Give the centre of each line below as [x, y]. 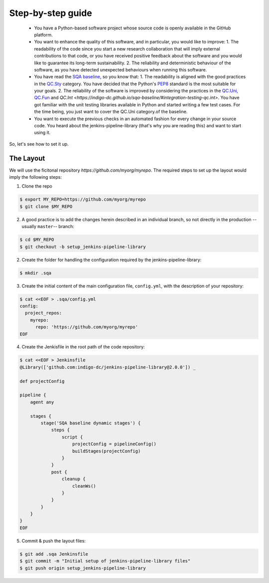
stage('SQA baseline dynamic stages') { [91, 423]
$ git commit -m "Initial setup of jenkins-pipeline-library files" [105, 561]
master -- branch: [56, 227]
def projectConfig [42, 381]
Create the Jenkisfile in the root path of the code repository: [83, 347]
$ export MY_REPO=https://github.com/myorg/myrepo [83, 199]
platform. [44, 34]
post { [59, 472]
